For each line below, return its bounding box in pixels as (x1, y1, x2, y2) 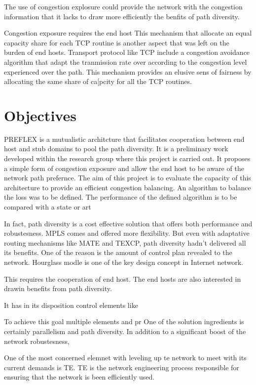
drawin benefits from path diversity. (4, 283, 112, 294)
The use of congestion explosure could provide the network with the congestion (4, 1, 243, 11)
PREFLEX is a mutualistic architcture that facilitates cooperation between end (4, 133, 245, 144)
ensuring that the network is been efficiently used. (4, 372, 155, 382)
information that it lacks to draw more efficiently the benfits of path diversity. (4, 11, 240, 21)
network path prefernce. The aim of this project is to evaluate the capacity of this (4, 172, 251, 183)
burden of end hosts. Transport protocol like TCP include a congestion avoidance (4, 47, 250, 57)
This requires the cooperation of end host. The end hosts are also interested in (4, 273, 241, 284)
